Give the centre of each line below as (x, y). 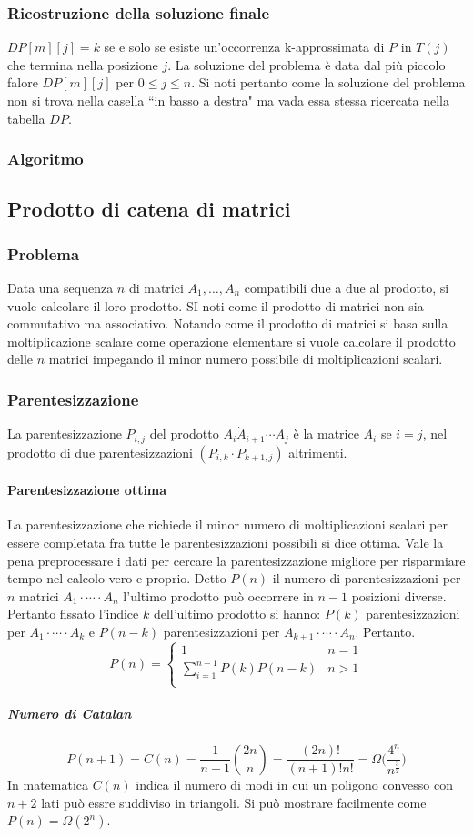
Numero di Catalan (70, 713)
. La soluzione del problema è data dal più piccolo (307, 64)
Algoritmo (45, 159)
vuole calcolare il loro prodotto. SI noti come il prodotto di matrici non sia (216, 305)
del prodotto (184, 434)
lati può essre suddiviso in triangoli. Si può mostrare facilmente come (234, 802)
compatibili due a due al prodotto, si (347, 288)
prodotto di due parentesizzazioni (100, 452)
